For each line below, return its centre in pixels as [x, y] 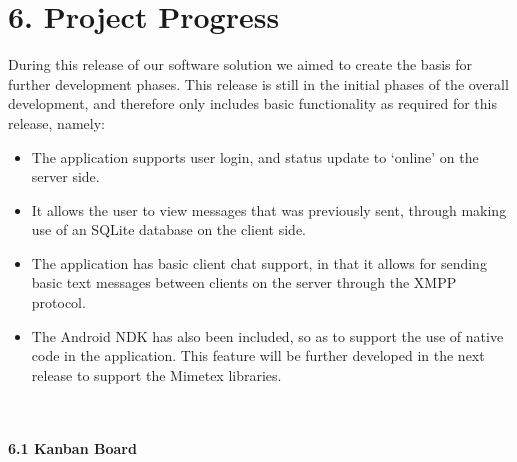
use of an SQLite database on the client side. [168, 229]
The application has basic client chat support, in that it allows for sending [259, 262]
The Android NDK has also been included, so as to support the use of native [267, 335]
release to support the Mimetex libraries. [156, 374]
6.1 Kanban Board [72, 447]
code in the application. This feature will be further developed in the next [258, 355]
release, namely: [56, 122]
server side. [65, 176]
